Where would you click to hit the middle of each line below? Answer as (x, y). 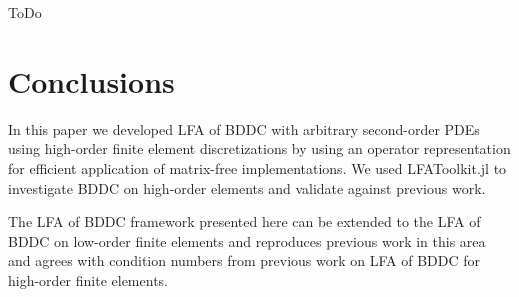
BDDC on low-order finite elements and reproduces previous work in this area (247, 240)
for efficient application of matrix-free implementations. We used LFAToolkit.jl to (257, 167)
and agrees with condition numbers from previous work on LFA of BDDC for (244, 260)
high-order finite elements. (88, 279)
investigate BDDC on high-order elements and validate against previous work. (247, 187)
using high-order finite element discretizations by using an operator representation (259, 148)
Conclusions (91, 80)
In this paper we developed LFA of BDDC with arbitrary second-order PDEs (244, 128)
